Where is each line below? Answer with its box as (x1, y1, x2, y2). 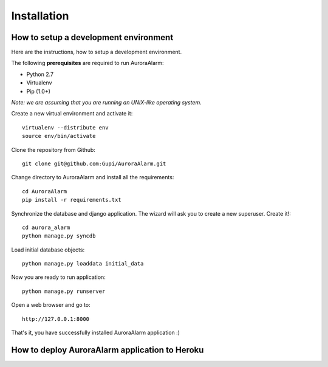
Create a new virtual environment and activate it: (11, 110, 133, 117)
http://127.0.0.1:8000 (22, 315, 90, 322)
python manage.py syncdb (22, 233, 96, 239)
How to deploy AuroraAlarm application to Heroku (11, 345, 204, 355)
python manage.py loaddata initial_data (22, 260, 144, 267)
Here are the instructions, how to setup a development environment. (11, 49, 182, 56)
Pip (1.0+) (26, 87, 51, 95)
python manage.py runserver (22, 287, 106, 295)
